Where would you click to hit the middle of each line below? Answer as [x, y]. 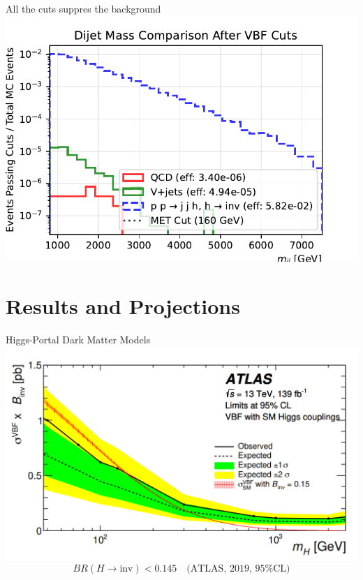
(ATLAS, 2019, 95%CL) [238, 569]
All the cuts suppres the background [83, 8]
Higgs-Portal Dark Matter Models [78, 340]
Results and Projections [123, 306]
